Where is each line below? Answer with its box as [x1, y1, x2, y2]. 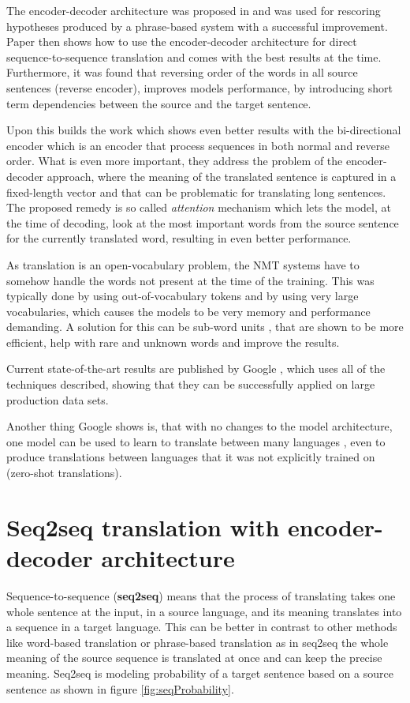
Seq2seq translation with [6, 510, 280, 543]
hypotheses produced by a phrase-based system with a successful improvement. [6, 17, 388, 34]
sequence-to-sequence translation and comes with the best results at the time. [6, 48, 382, 65]
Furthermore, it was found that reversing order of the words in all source [6, 64, 358, 81]
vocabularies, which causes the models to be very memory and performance [6, 303, 371, 319]
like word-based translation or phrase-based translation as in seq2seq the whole [6, 633, 389, 650]
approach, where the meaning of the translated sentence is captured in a [47, 167, 397, 184]
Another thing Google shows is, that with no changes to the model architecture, [6, 418, 393, 434]
